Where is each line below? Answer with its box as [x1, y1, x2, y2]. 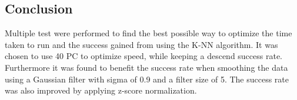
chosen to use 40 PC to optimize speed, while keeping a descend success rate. [5, 50, 283, 62]
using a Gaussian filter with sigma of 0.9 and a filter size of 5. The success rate [5, 73, 289, 85]
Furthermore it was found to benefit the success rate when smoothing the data [5, 61, 288, 73]
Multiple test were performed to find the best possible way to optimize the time [5, 27, 292, 39]
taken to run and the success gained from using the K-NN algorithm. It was [5, 38, 278, 50]
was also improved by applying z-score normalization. [5, 84, 197, 96]
